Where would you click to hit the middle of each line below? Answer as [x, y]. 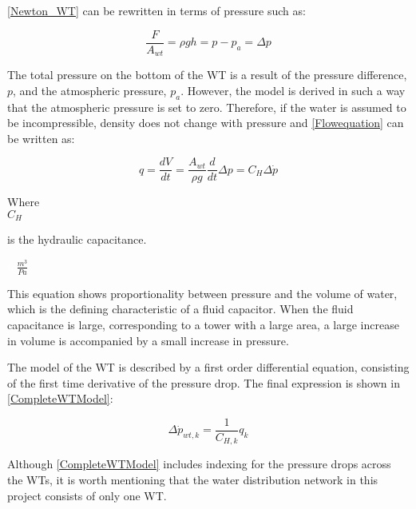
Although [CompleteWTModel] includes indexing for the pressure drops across [199, 464]
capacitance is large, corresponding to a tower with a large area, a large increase [203, 324]
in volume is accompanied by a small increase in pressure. [148, 340]
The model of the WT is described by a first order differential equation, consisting [208, 367]
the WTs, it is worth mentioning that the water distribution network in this [193, 480]
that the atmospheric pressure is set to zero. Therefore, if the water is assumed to [207, 107]
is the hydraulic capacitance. [77, 239]
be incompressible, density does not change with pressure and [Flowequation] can [206, 123]
